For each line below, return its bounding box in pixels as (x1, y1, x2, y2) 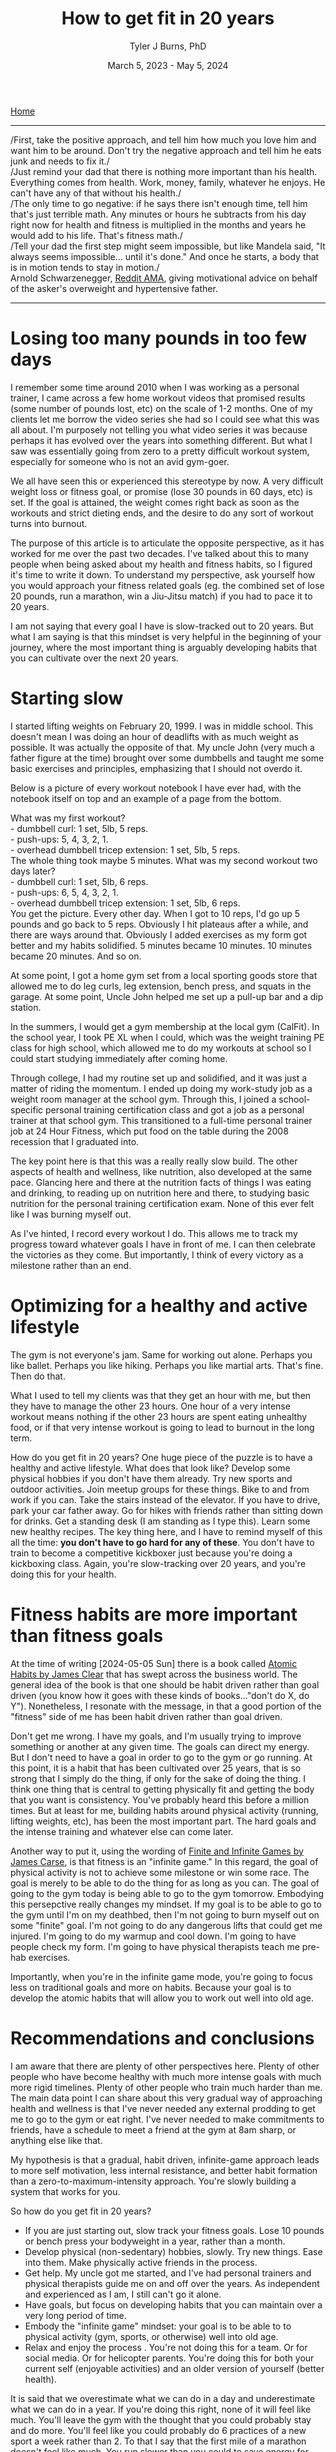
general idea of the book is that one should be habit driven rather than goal (10, 1678, 320, 1691)
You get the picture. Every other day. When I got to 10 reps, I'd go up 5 (10, 907, 301, 919)
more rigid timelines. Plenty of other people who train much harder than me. (10, 2081, 323, 2093)
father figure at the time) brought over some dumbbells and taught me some (10, 752, 325, 764)
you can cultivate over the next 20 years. (10, 652, 179, 664)
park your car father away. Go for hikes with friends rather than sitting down (10, 1504, 324, 1516)
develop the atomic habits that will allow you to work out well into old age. (10, 1992, 314, 2004)
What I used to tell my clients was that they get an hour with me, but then (10, 1389, 312, 1401)
